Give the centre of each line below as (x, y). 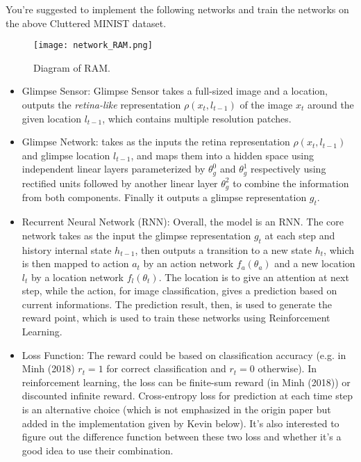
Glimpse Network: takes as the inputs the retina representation (156, 142)
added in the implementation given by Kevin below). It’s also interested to (180, 423)
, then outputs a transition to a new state (224, 249)
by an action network (188, 263)
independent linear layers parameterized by (114, 169)
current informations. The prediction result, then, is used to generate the (177, 304)
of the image (266, 105)
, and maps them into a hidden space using (222, 155)
